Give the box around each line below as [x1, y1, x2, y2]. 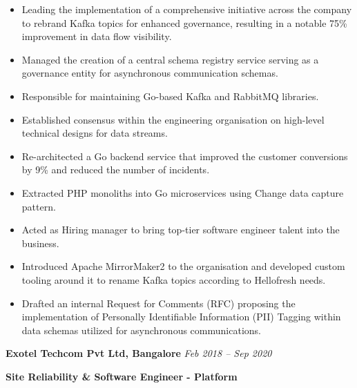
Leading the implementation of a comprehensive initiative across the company [21, 2, 352, 16]
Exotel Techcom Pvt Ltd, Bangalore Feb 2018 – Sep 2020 [6, 346, 272, 360]
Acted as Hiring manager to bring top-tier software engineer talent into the [21, 222, 340, 237]
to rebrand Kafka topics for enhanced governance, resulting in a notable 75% [21, 15, 347, 30]
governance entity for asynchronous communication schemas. [21, 66, 278, 80]
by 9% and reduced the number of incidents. [21, 162, 210, 177]
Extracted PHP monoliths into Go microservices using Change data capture [21, 185, 344, 200]
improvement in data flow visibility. [21, 29, 172, 43]
